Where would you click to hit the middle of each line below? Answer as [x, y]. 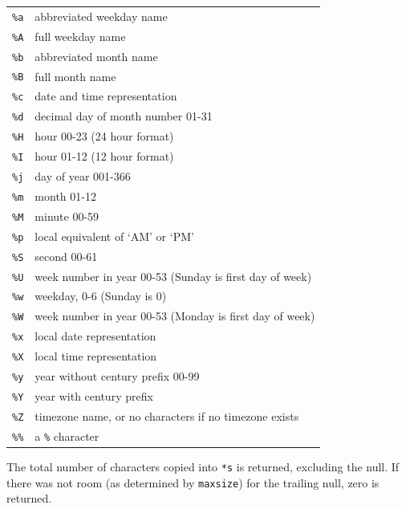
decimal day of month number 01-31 [124, 116]
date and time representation [106, 96]
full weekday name [80, 36]
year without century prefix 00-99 [117, 376]
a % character [67, 436]
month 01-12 [65, 195]
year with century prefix [94, 396]
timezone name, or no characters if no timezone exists [167, 415]
